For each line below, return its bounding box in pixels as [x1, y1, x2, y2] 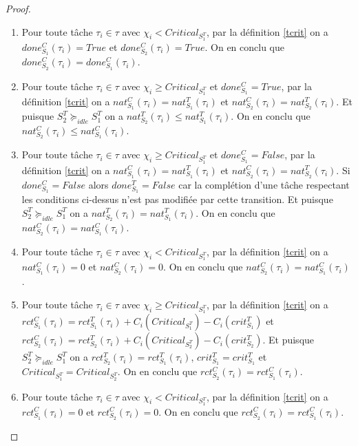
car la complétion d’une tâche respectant [178, 177, 350, 191]
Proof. [6, 1, 31, 15]
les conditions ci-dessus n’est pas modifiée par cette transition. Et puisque [21, 192, 333, 206]
